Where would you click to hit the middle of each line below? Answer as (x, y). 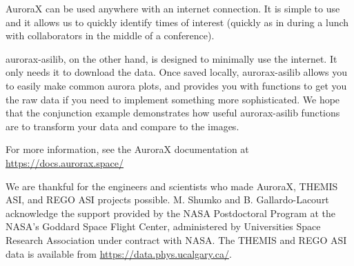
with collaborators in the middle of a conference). (110, 35)
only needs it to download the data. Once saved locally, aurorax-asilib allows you (177, 72)
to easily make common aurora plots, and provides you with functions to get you (176, 85)
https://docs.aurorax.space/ (65, 162)
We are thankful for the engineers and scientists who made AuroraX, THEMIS (172, 186)
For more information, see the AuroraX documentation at (127, 149)
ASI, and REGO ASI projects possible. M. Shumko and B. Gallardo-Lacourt (167, 199)
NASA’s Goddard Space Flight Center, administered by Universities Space (163, 226)
